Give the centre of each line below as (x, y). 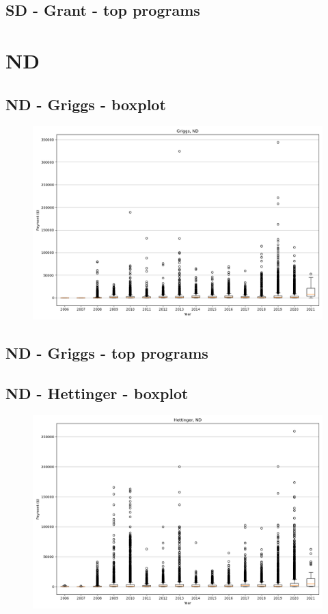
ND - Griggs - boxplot (86, 104)
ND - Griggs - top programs (107, 352)
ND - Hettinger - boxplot (97, 393)
